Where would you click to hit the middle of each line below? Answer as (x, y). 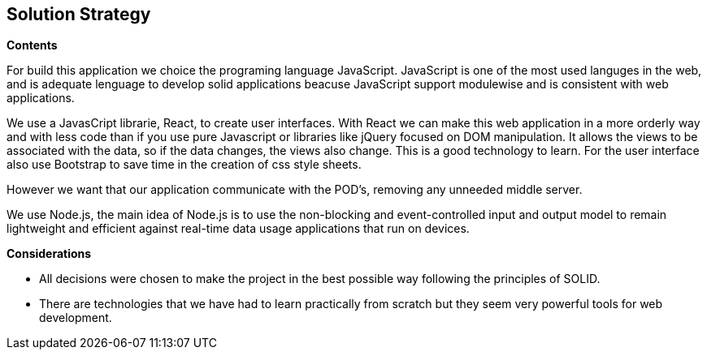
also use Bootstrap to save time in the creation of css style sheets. (184, 165)
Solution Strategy (79, 14)
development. (76, 318)
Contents (32, 45)
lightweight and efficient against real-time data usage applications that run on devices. (238, 229)
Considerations (49, 254)
